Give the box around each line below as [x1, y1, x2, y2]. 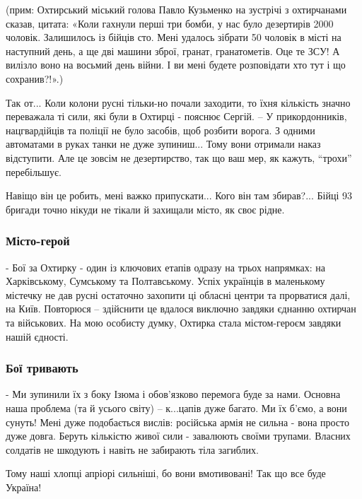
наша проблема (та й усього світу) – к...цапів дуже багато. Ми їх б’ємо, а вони [6, 400, 347, 415]
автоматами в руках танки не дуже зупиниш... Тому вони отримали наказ [6, 136, 321, 151]
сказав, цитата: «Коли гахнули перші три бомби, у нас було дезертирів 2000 [6, 16, 334, 30]
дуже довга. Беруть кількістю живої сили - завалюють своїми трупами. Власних [6, 428, 351, 443]
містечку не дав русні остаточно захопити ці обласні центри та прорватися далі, [6, 287, 351, 302]
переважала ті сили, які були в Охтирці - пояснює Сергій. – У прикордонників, [6, 109, 347, 124]
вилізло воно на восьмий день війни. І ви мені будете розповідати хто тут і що [6, 57, 346, 72]
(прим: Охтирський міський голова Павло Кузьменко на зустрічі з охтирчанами [6, 2, 347, 16]
